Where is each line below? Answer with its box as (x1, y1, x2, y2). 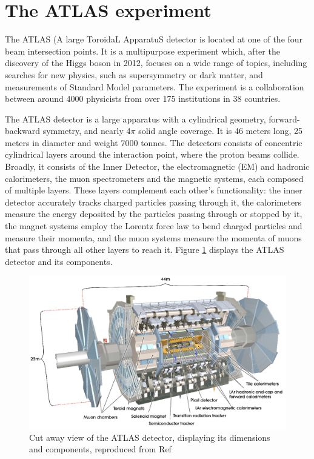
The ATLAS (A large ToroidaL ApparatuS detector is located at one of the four (5, 33, 303, 45)
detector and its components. (5, 255, 113, 267)
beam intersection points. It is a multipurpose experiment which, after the (5, 44, 280, 57)
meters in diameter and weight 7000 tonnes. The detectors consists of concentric (5, 136, 302, 149)
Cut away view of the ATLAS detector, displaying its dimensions (29, 431, 270, 443)
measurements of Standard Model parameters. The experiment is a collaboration (5, 80, 304, 93)
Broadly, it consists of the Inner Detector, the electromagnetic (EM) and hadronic (5, 160, 310, 173)
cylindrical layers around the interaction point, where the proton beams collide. (5, 148, 299, 161)
